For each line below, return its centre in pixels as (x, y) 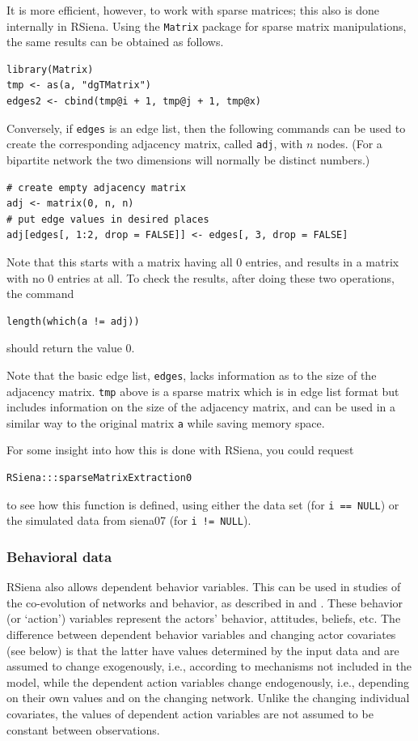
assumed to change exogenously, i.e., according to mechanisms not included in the (209, 666)
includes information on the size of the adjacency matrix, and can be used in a (201, 407)
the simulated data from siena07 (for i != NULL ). (129, 520)
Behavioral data (59, 556)
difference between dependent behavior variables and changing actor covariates (201, 634)
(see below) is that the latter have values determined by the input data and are (203, 650)
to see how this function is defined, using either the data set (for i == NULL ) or (203, 504)
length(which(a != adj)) (73, 321)
